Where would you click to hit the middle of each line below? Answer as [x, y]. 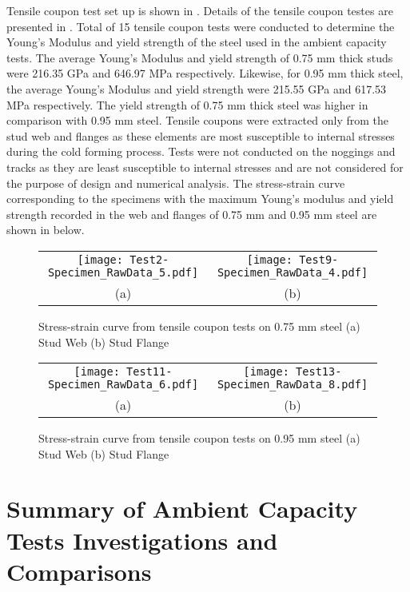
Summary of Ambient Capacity [182, 509]
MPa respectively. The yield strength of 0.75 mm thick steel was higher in [187, 104]
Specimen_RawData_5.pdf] [123, 272]
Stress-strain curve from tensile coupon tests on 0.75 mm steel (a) [199, 326]
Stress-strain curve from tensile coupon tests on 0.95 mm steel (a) [199, 438]
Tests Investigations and [142, 540]
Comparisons [79, 571]
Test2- [149, 259]
